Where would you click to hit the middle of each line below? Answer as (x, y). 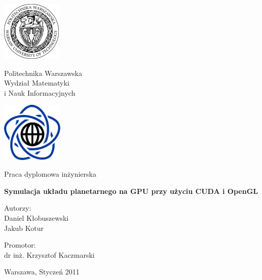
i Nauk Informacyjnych (40, 92)
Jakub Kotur (24, 228)
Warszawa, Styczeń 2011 (42, 272)
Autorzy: (18, 208)
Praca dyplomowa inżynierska (50, 174)
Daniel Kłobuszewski (36, 217)
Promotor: (20, 245)
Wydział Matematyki (37, 83)
